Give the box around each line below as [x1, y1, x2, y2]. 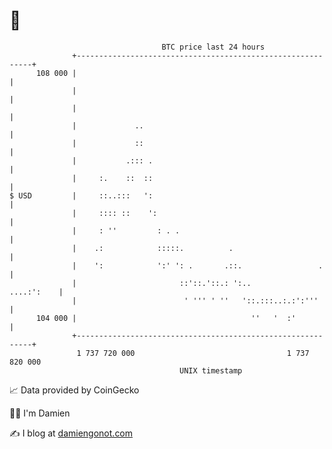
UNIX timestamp [179, 365, 243, 376]
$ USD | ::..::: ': [9, 190, 154, 201]
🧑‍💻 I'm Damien [9, 407, 71, 419]
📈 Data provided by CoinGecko [9, 384, 140, 396]
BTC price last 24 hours [161, 42, 266, 52]
